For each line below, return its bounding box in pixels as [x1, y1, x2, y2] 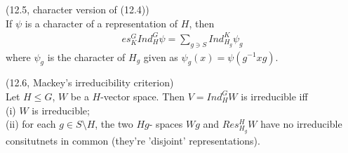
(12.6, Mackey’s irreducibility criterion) [6, 75, 174, 90]
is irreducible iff [241, 88, 308, 103]
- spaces [149, 117, 183, 131]
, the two [95, 117, 133, 131]
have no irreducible [260, 117, 342, 131]
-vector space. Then [100, 88, 185, 103]
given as [143, 49, 178, 64]
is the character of [47, 49, 126, 64]
